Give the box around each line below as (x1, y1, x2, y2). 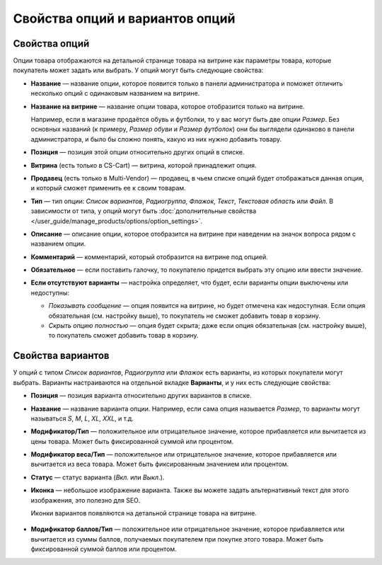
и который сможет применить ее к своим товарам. (30, 184, 187, 193)
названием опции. (30, 239, 86, 248)
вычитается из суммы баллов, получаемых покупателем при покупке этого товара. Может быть (30, 535, 324, 543)
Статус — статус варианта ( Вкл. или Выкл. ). (30, 473, 165, 481)
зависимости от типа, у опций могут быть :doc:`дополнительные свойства (30, 207, 257, 215)
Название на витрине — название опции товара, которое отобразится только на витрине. (30, 102, 305, 110)
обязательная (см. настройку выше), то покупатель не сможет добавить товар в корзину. (48, 312, 321, 320)
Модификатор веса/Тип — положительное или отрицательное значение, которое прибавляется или (30, 450, 337, 459)
